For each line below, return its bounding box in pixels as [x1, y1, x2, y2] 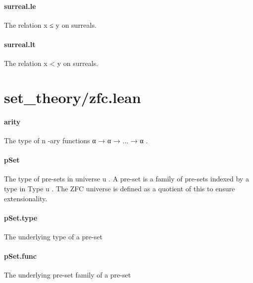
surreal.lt [4, 39, 36, 49]
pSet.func [4, 251, 37, 261]
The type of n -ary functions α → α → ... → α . [4, 135, 148, 145]
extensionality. [4, 193, 48, 203]
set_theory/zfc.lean [4, 87, 141, 107]
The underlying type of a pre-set [4, 231, 102, 241]
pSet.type [4, 212, 38, 223]
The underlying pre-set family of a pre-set [4, 270, 131, 280]
